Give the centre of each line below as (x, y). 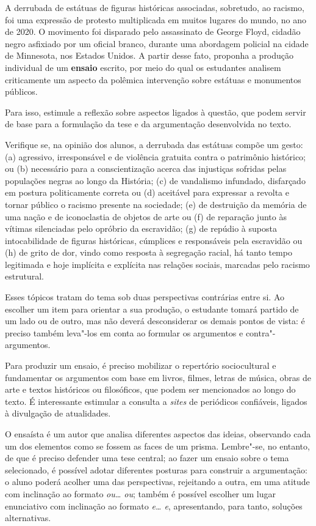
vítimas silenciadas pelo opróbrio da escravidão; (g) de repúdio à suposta (141, 228)
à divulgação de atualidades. (58, 413)
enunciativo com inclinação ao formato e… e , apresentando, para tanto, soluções (154, 506)
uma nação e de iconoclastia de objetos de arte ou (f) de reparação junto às (146, 216)
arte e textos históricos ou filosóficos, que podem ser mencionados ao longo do (150, 389)
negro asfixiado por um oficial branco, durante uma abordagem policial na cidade (157, 43)
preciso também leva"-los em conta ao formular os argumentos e (124, 332)
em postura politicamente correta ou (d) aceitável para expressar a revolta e (147, 192)
